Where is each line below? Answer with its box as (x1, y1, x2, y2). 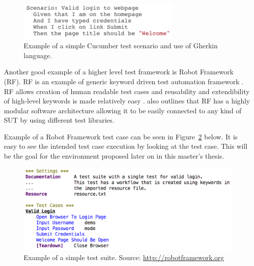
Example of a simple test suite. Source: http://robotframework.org (24, 252, 224, 262)
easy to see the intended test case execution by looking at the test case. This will (4, 141, 248, 151)
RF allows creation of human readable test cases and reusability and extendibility (4, 86, 250, 96)
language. (24, 50, 52, 60)
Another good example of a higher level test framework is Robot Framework (4, 66, 234, 77)
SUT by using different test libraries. (4, 115, 114, 125)
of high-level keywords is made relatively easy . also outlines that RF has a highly (4, 96, 250, 106)
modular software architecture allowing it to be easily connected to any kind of (4, 105, 242, 115)
